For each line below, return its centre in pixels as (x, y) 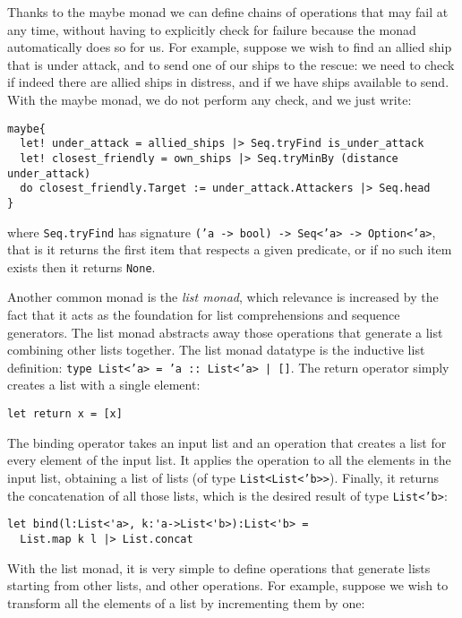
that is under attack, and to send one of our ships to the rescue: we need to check (231, 64)
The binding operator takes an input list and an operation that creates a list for (227, 442)
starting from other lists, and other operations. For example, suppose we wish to (228, 585)
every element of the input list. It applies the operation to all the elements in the (229, 460)
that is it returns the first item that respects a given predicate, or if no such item (230, 249)
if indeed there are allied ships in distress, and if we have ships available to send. (228, 82)
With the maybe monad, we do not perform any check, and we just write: (210, 99)
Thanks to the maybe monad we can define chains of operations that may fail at (228, 12)
